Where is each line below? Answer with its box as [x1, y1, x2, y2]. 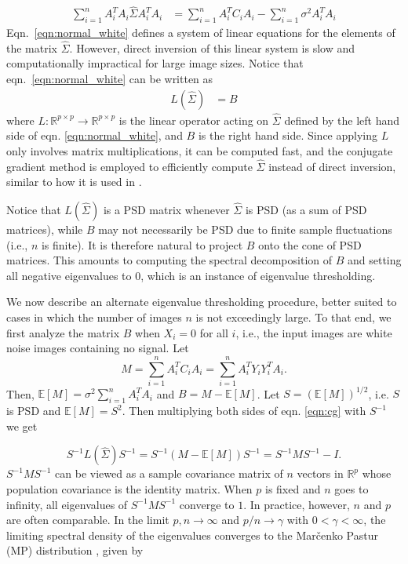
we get [6, 417, 38, 434]
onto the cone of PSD [258, 236, 362, 253]
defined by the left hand [284, 111, 400, 128]
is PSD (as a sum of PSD [245, 202, 367, 218]
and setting [347, 252, 402, 268]
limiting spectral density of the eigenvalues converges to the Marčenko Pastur [6, 526, 378, 543]
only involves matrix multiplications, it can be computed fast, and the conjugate [6, 143, 393, 159]
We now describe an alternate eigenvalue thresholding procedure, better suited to [6, 293, 397, 310]
